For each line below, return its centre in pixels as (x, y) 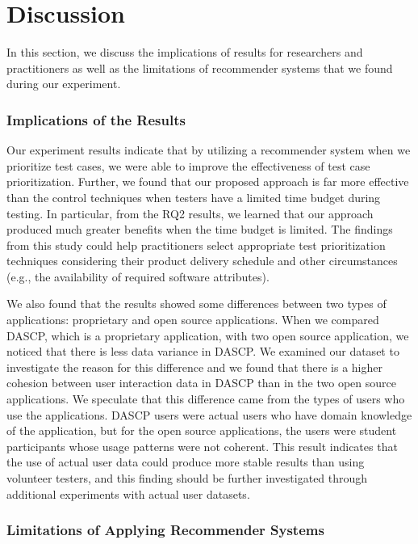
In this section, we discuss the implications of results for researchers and (185, 52)
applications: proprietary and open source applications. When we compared (193, 320)
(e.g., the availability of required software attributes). (138, 276)
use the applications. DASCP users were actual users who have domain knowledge (209, 414)
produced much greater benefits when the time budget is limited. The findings (200, 229)
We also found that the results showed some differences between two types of (196, 304)
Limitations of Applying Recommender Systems (165, 530)
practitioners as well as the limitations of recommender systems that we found (200, 67)
